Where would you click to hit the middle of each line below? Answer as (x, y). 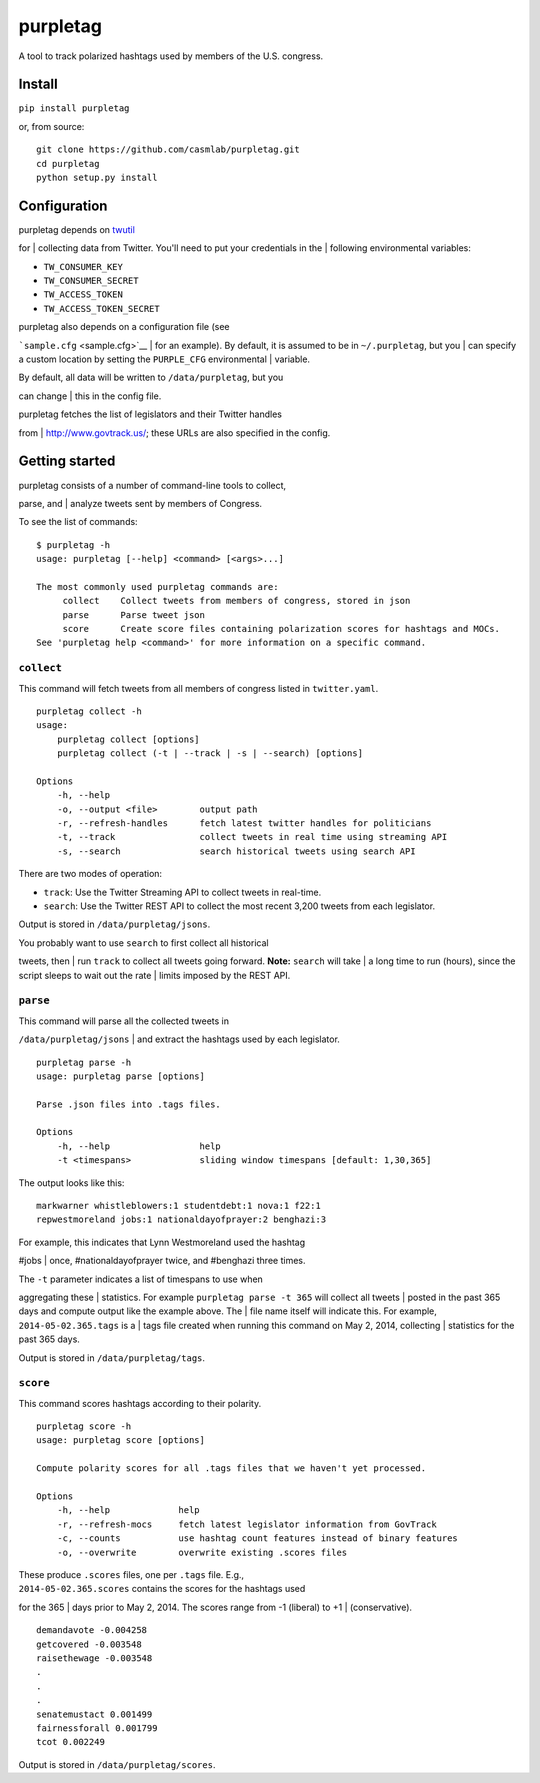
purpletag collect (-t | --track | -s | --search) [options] (210, 753)
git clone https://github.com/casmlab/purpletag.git (168, 149)
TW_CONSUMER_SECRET (91, 281)
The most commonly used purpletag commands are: (157, 586)
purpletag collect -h (89, 711)
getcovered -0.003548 (89, 1644)
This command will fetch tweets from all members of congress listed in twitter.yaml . (198, 688)
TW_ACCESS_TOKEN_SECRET (101, 308)
